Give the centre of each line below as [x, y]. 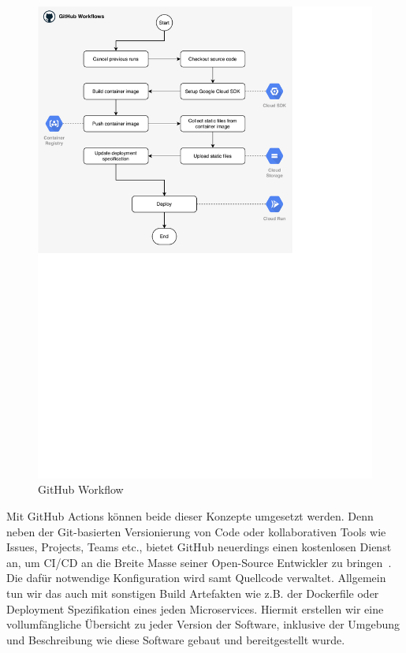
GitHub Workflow [81, 489]
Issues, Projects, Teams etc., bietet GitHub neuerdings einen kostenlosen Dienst [199, 547]
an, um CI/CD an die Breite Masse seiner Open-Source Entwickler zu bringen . [199, 562]
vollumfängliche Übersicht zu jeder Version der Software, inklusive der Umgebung [203, 624]
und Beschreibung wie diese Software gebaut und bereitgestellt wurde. [176, 639]
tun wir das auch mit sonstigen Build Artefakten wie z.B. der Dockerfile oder [193, 593]
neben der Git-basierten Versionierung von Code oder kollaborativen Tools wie [196, 531]
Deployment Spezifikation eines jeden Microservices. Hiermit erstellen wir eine [195, 608]
